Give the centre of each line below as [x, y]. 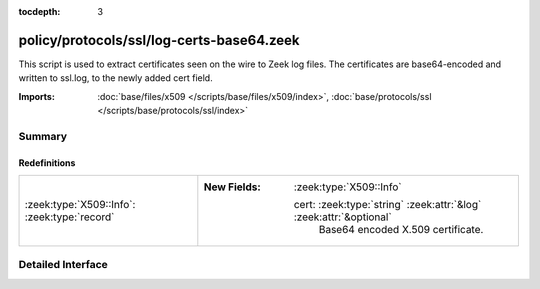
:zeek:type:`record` [69, 217]
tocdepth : [39, 11]
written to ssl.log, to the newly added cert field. [116, 78]
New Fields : [232, 187]
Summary [43, 136]
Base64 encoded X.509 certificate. [401, 230]
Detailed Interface [63, 265]
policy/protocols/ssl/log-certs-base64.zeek [159, 40]
